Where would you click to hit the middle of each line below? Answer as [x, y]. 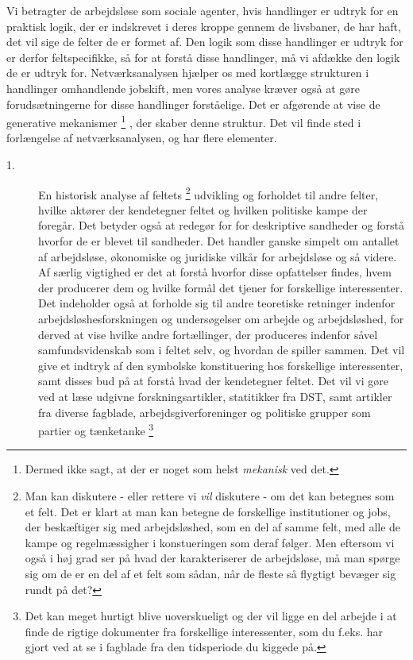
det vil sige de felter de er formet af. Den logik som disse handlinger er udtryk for [205, 42]
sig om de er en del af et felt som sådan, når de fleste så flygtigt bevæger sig [210, 573]
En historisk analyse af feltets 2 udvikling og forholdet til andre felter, [208, 193]
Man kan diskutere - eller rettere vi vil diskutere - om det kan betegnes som [210, 496]
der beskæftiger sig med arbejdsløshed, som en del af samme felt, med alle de [213, 527]
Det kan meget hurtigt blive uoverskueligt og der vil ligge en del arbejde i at [211, 616]
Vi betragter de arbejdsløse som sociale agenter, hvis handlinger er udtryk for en [203, 10]
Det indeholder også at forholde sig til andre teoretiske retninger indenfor [217, 303]
